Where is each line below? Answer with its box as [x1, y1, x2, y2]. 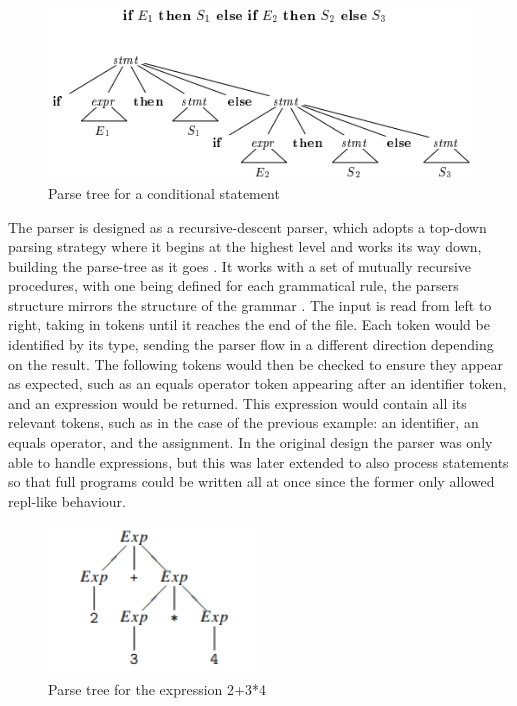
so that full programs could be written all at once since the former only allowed [8, 471, 495, 492]
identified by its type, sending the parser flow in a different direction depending [8, 334, 494, 355]
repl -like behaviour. [8, 490, 126, 511]
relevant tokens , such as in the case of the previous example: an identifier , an [8, 412, 479, 433]
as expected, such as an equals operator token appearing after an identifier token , [8, 373, 507, 394]
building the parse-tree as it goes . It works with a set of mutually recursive [8, 255, 472, 276]
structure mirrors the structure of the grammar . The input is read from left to [8, 294, 492, 315]
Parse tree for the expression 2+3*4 [48, 678, 266, 699]
